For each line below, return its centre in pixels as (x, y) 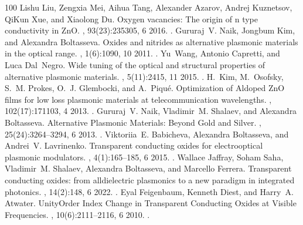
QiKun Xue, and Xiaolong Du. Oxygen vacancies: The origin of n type (132, 19)
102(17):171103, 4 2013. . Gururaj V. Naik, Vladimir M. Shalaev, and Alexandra (151, 111)
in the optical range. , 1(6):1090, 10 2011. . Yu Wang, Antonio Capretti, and (142, 53)
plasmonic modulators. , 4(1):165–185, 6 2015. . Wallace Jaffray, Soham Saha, (144, 157)
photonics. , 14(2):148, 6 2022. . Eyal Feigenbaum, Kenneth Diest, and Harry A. (149, 191)
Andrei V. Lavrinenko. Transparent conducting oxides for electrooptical (134, 145)
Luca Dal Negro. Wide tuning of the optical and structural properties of (135, 64)
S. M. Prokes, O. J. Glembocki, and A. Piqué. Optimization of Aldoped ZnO (145, 88)
